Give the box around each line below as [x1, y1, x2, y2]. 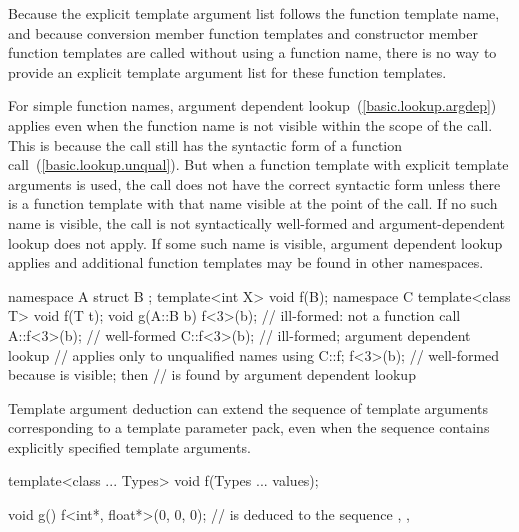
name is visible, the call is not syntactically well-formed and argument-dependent [8, 212, 505, 233]
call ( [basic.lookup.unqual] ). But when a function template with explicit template [8, 154, 509, 175]
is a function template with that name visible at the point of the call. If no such [8, 193, 498, 214]
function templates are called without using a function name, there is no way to [8, 42, 497, 63]
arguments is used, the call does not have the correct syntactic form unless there [8, 173, 501, 194]
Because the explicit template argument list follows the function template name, [8, 3, 500, 23]
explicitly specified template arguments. [8, 436, 251, 457]
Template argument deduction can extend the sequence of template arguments [8, 397, 489, 418]
